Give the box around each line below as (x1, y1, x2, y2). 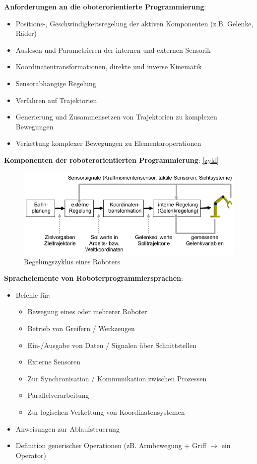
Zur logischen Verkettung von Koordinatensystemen (27, 407, 185, 417)
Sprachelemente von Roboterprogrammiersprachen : (4, 273, 183, 283)
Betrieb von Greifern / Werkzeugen (27, 323, 135, 334)
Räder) (15, 28, 37, 38)
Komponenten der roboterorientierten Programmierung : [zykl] (4, 154, 219, 165)
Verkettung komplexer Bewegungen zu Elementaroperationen (15, 138, 201, 148)
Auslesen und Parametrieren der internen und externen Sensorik (15, 44, 211, 55)
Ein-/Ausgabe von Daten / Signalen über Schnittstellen (27, 340, 197, 350)
